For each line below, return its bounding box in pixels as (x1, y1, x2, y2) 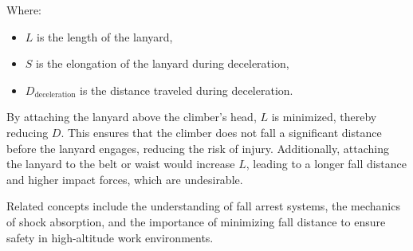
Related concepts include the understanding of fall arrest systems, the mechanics (6, 198, 400, 214)
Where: (6, 2, 41, 18)
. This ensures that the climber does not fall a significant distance (61, 124, 382, 140)
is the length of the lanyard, (37, 28, 173, 45)
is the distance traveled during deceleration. (80, 81, 293, 98)
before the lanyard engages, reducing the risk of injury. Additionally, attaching (6, 139, 389, 156)
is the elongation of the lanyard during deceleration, (36, 55, 289, 72)
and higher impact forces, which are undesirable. (6, 171, 243, 187)
